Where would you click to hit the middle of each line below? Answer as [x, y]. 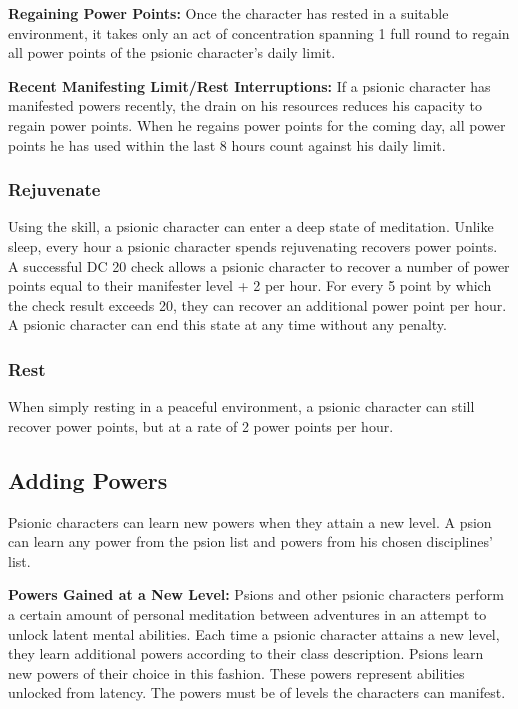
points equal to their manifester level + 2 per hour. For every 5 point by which [250, 285]
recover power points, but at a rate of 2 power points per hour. [201, 425]
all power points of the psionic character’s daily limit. [172, 52]
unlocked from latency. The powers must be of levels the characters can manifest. [257, 692]
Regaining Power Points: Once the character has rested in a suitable [228, 13]
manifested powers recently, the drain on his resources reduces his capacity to [245, 105]
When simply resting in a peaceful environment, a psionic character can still [241, 406]
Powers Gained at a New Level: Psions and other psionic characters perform [256, 594]
